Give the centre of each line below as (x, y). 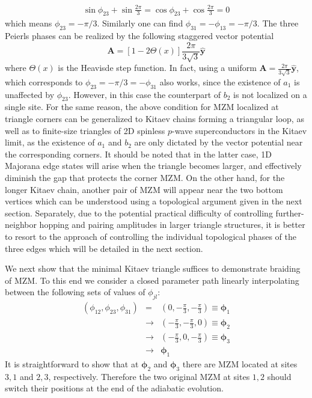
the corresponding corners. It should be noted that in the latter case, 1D (139, 154)
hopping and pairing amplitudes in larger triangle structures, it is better (172, 225)
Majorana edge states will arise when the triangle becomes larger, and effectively (153, 166)
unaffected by (30, 94)
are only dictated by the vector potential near (219, 142)
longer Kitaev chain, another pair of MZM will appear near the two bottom (144, 189)
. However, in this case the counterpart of (145, 94)
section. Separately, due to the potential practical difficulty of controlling (139, 213)
